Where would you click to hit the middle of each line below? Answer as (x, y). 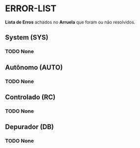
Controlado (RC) (30, 97)
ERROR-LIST (31, 9)
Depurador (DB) (29, 127)
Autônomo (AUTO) (34, 67)
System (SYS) (27, 37)
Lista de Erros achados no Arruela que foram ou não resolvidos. (70, 22)
